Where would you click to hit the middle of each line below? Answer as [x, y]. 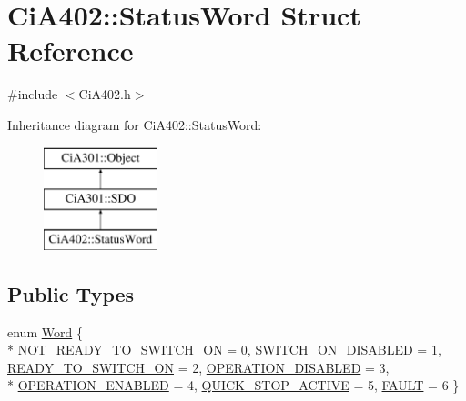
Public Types [71, 293]
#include [33, 94]
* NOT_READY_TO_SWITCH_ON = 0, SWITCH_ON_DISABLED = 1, [224, 350]
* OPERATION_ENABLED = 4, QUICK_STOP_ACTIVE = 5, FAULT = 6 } [233, 385]
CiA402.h [105, 94]
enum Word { [45, 331]
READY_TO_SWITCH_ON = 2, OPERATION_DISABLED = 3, [198, 367]
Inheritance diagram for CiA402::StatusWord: [135, 124]
